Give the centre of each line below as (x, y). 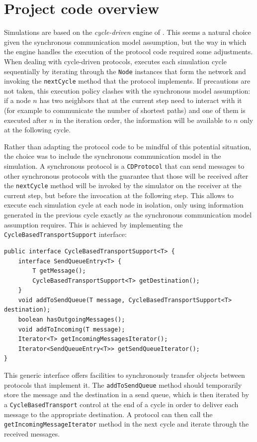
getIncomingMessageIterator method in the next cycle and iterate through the (127, 424)
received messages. (32, 433)
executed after (26, 120)
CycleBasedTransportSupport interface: (65, 234)
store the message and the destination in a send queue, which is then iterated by (127, 394)
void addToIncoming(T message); (72, 329)
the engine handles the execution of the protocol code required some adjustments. (128, 52)
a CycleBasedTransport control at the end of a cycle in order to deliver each (121, 404)
